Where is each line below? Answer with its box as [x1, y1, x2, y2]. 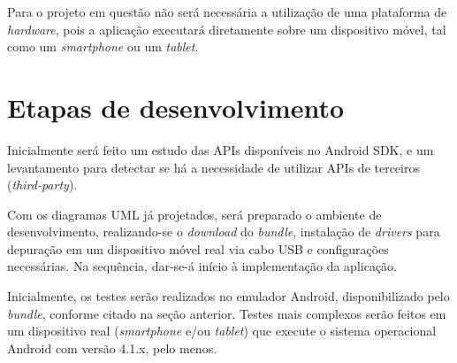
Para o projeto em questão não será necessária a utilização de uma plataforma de [7, 3, 447, 20]
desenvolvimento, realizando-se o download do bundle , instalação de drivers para [7, 222, 440, 241]
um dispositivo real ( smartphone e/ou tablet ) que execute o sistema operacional [7, 321, 437, 340]
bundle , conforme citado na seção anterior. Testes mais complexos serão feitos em [7, 304, 446, 322]
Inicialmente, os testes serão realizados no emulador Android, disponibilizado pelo [7, 287, 450, 305]
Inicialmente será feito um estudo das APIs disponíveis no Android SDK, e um [7, 140, 434, 158]
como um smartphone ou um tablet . [7, 37, 199, 56]
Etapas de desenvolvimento [7, 89, 345, 125]
